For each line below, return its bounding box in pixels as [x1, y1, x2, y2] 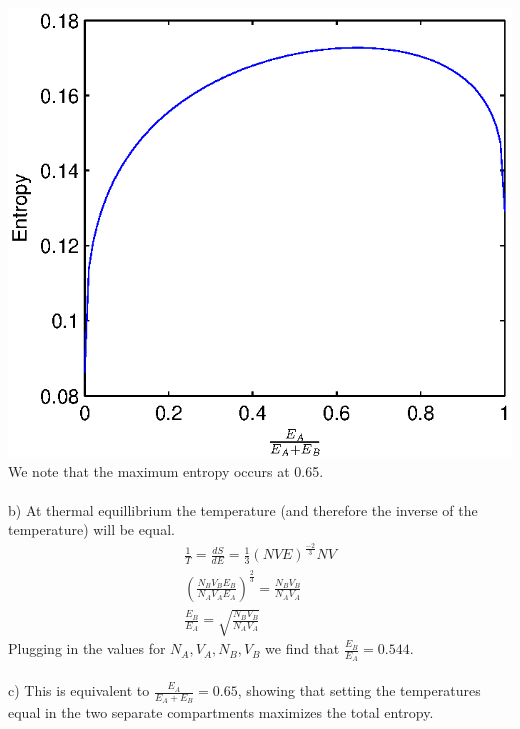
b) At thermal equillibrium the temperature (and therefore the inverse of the [8, 499, 478, 520]
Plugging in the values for [8, 638, 166, 659]
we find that [265, 638, 340, 659]
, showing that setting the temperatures [237, 680, 481, 700]
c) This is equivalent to [8, 680, 150, 700]
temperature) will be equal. [8, 519, 175, 540]
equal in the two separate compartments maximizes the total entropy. [8, 702, 434, 723]
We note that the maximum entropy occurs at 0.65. [8, 460, 324, 481]
